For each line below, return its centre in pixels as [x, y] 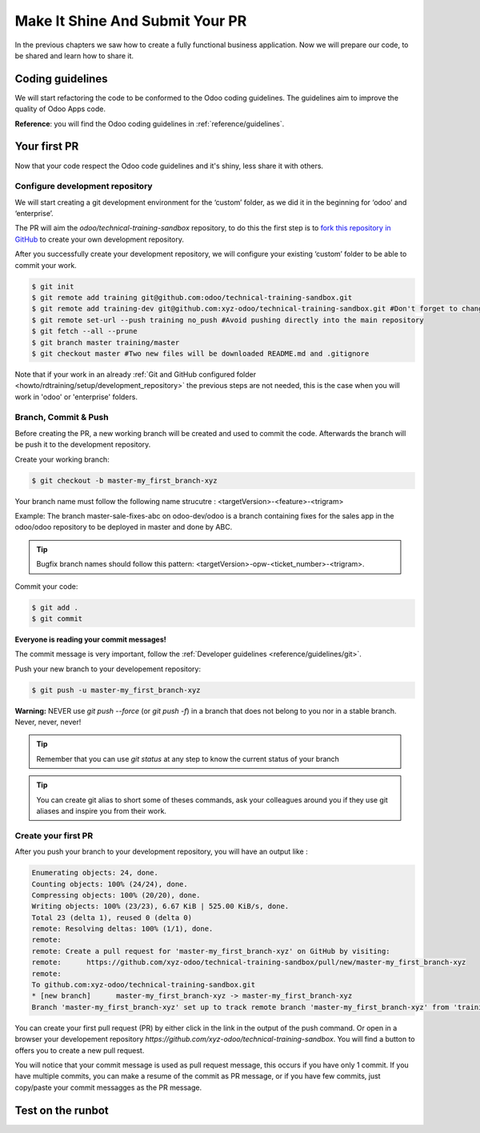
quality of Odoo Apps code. [60, 109]
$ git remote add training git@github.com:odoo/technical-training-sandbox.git [192, 297]
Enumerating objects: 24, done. [95, 873]
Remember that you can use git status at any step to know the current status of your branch [188, 759]
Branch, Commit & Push [62, 418]
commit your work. [46, 265]
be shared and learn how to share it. [74, 55]
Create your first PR [54, 835]
